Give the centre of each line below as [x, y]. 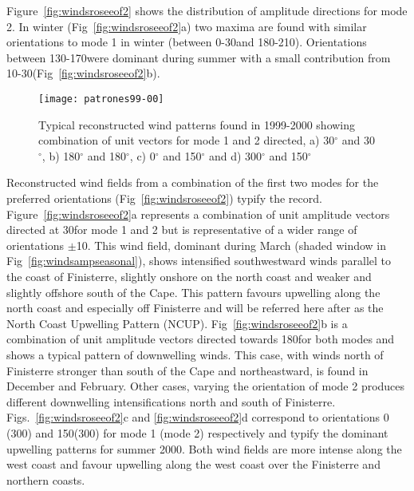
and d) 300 [235, 155]
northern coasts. [46, 479]
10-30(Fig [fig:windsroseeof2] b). [83, 73]
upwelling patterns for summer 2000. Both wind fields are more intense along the [204, 448]
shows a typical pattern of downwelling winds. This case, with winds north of [195, 354]
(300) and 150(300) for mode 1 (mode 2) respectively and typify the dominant [197, 432]
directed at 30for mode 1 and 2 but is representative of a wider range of [182, 230]
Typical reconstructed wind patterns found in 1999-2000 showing [197, 124]
